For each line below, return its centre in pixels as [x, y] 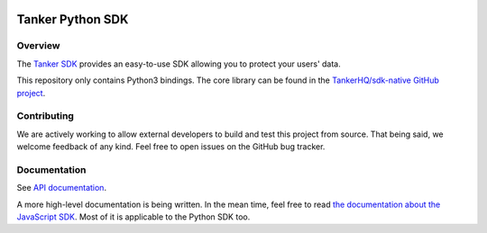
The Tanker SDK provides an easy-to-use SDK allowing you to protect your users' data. [179, 64]
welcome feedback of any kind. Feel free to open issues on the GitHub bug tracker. [171, 147]
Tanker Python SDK [73, 19]
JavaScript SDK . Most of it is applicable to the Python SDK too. [133, 217]
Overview [38, 46]
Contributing [45, 116]
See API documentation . [62, 188]
